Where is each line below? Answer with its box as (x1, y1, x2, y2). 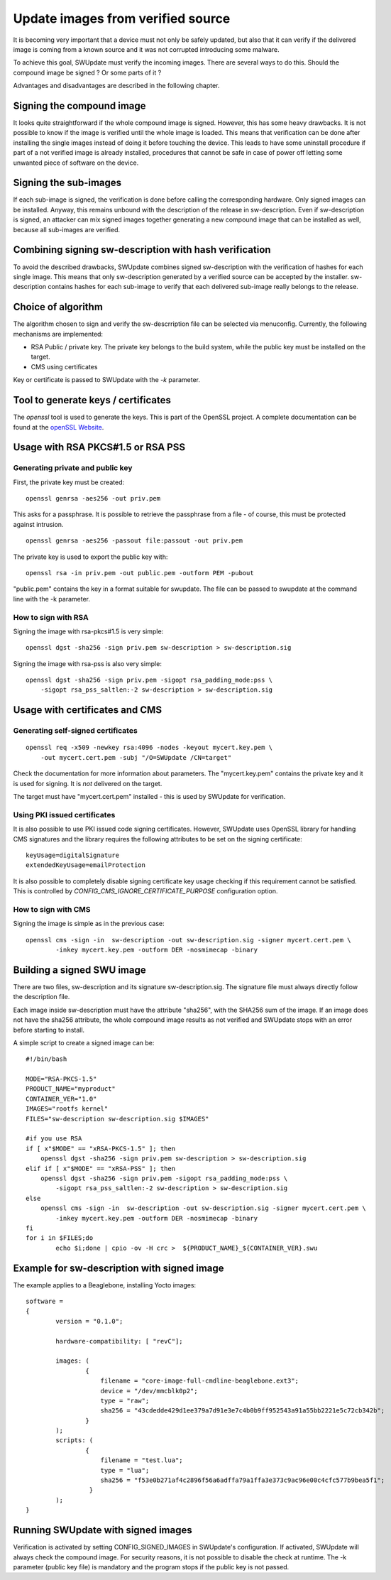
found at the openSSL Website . (13, 423, 104, 431)
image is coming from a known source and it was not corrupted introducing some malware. (13, 45, 280, 53)
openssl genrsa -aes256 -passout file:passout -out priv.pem (26, 537, 243, 545)
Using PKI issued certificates (13, 810, 116, 819)
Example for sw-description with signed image (13, 1262, 224, 1274)
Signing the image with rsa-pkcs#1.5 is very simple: (13, 627, 164, 636)
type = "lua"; (100, 1466, 150, 1474)
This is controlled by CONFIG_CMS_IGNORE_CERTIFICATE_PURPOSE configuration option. (13, 887, 278, 895)
